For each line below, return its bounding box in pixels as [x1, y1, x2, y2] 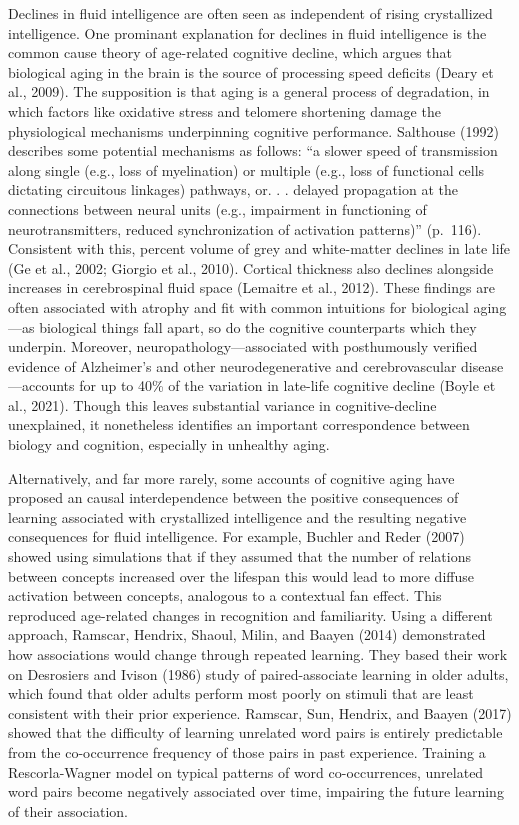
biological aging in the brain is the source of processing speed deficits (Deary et [8, 61, 494, 82]
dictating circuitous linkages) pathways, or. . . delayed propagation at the [8, 179, 458, 200]
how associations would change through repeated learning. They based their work [8, 644, 508, 664]
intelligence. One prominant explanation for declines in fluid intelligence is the [8, 22, 487, 43]
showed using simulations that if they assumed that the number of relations [8, 546, 472, 567]
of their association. [8, 800, 128, 821]
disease [461, 355, 504, 376]
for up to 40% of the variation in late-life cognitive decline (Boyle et [79, 375, 496, 396]
